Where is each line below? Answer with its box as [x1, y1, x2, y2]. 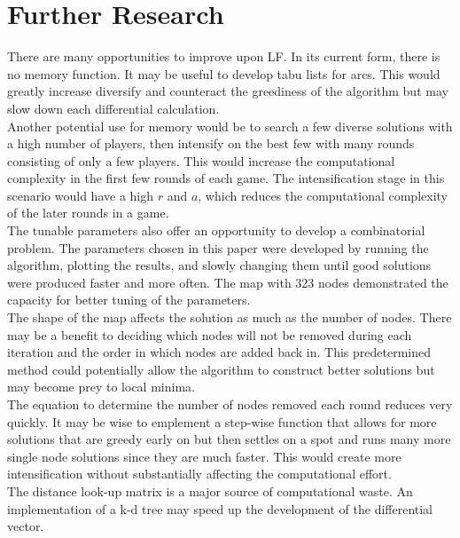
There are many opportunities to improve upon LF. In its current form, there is [7, 47, 441, 66]
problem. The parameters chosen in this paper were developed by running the [7, 238, 429, 257]
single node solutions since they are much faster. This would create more [7, 447, 402, 465]
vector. [7, 517, 44, 535]
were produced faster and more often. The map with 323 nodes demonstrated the [7, 273, 448, 291]
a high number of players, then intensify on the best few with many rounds [7, 134, 415, 153]
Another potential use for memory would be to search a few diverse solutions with [7, 116, 453, 135]
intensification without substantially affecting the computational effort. [7, 464, 392, 483]
